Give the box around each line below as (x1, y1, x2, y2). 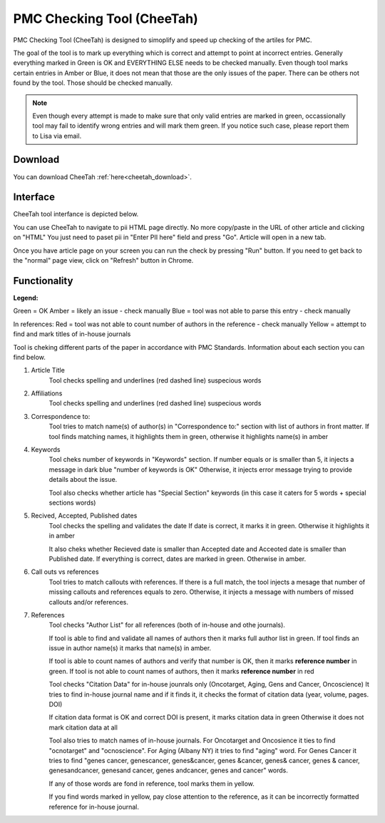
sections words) (48, 498, 96, 507)
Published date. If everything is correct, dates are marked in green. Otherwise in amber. (48, 554, 307, 563)
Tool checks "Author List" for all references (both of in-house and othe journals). (48, 621, 285, 630)
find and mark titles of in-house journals (13, 330, 131, 338)
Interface (13, 191, 55, 203)
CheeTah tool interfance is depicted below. (13, 210, 139, 218)
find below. (13, 353, 46, 361)
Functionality (13, 275, 73, 287)
